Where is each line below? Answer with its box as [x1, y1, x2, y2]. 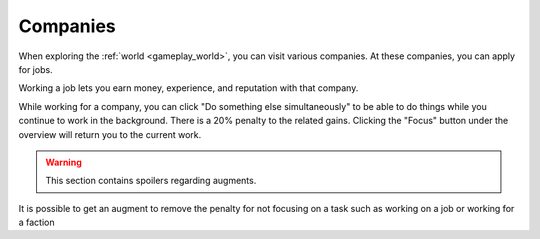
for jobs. [18, 63, 54, 75]
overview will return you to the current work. [18, 128, 202, 140]
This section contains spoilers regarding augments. [45, 175, 257, 187]
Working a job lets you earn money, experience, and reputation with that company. [18, 82, 359, 94]
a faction [18, 216, 55, 229]
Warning [45, 156, 82, 168]
